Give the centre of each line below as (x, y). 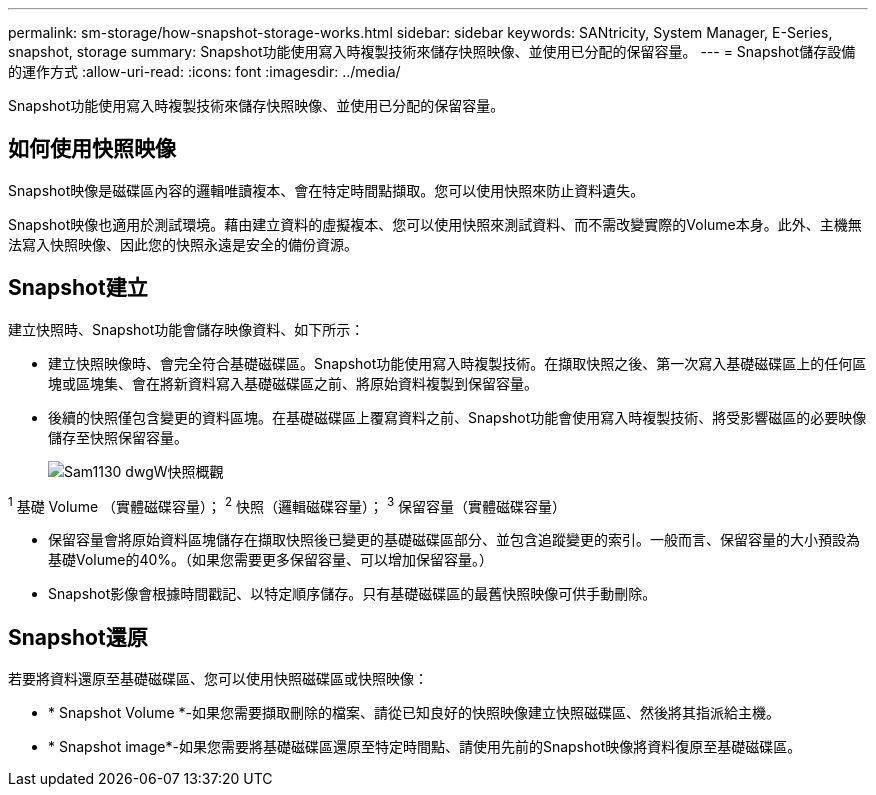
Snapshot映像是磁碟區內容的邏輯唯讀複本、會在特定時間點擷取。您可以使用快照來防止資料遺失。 (326, 190)
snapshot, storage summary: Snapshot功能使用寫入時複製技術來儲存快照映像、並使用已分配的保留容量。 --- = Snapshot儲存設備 (432, 51)
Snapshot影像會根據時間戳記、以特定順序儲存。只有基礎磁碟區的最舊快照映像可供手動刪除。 (352, 594)
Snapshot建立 (78, 288)
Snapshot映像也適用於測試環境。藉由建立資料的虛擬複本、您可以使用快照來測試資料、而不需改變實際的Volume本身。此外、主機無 (435, 224)
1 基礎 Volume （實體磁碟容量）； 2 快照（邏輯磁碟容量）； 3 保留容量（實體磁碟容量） (287, 504)
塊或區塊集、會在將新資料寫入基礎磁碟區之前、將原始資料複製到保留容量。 (293, 383)
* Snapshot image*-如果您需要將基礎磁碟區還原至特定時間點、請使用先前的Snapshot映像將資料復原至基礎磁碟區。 (425, 747)
